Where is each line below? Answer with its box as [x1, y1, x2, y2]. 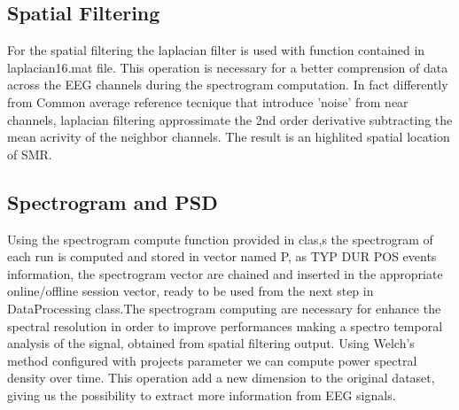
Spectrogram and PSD [7, 188, 218, 215]
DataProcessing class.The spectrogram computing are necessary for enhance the [7, 298, 441, 317]
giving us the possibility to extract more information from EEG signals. [7, 385, 396, 404]
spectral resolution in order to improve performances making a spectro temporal [7, 316, 443, 335]
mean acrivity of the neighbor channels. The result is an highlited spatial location [7, 128, 450, 146]
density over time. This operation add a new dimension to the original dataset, [7, 368, 435, 387]
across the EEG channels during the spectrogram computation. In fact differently [7, 75, 448, 94]
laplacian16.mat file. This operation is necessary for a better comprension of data [7, 58, 448, 76]
